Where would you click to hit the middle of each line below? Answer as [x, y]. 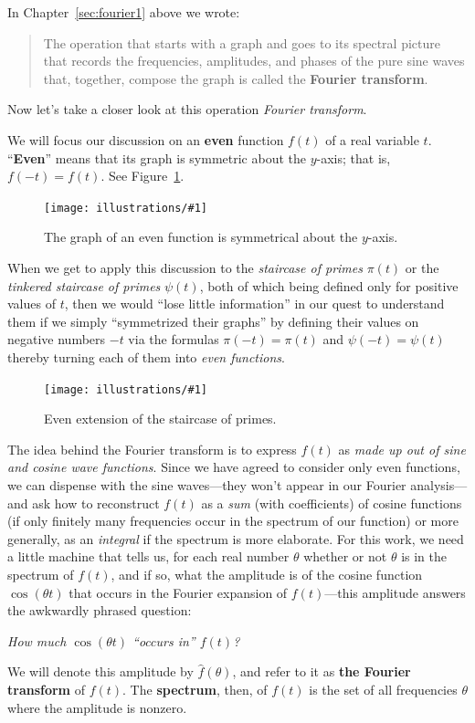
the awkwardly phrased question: [100, 610]
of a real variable [372, 139]
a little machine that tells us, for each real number [148, 556]
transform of [46, 689]
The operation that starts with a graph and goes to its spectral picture [242, 42]
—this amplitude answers [395, 592]
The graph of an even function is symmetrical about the [201, 237]
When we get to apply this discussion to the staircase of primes [185, 267]
